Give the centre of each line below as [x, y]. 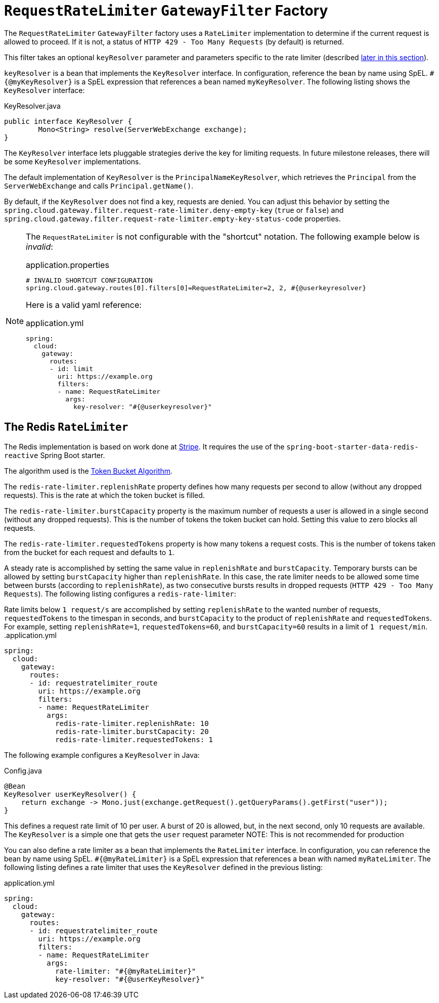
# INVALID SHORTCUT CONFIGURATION [89, 280]
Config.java [23, 770]
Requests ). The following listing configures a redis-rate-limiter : [120, 594]
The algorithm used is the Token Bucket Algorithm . [89, 471]
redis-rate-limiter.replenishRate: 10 [132, 723]
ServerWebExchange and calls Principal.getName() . [99, 186]
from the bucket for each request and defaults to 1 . [89, 552]
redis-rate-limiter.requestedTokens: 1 [134, 739]
